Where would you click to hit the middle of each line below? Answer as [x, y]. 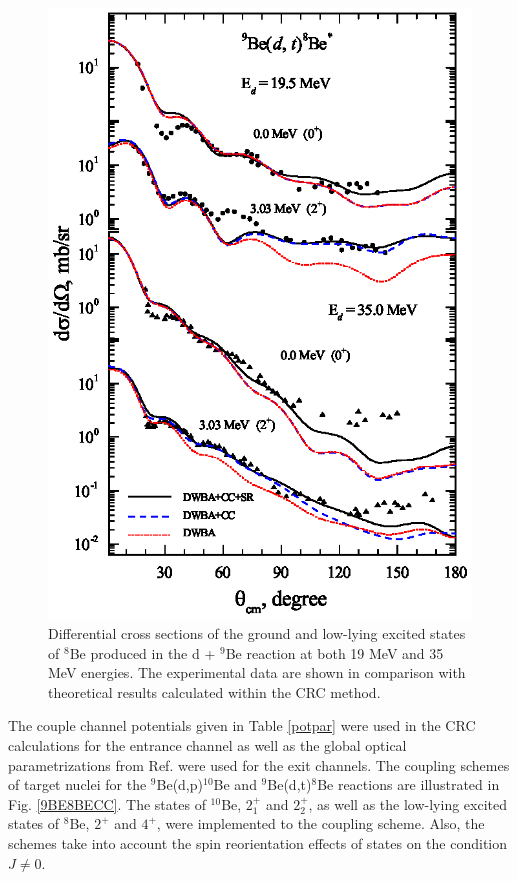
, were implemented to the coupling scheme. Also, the [320, 823]
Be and [235, 784]
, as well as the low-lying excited [408, 803]
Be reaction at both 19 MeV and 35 [334, 652]
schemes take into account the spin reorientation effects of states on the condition [258, 842]
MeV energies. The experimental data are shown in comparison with [257, 672]
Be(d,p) [179, 784]
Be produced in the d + [142, 652]
